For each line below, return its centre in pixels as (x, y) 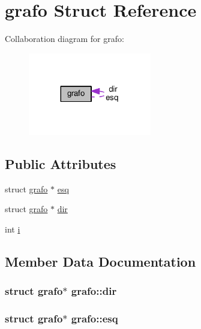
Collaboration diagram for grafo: (64, 39)
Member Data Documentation (100, 261)
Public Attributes (61, 163)
